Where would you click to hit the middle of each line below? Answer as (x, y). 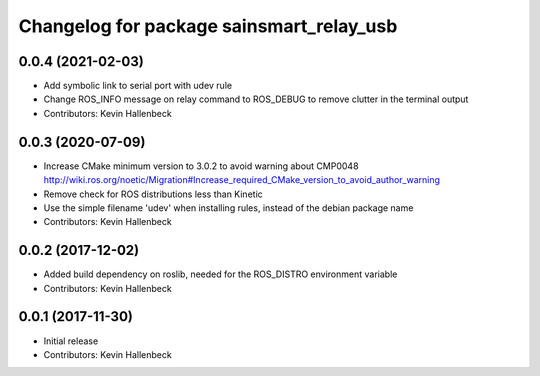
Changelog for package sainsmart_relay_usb (208, 26)
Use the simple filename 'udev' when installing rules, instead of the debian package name (228, 207)
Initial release (71, 341)
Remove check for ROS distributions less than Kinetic (153, 194)
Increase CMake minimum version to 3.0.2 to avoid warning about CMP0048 (201, 166)
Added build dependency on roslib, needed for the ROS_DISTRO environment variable (220, 274)
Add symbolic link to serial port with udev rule (138, 86)
